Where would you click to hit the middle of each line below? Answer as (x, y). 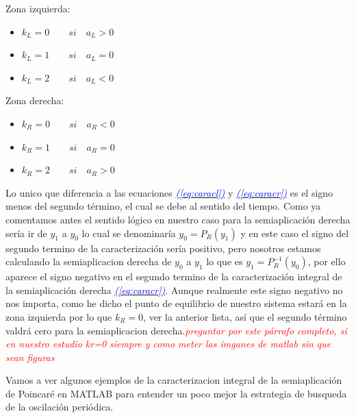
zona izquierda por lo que (59, 316)
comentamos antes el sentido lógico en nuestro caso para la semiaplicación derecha (178, 219)
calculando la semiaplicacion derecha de (89, 261)
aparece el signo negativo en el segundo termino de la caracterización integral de (174, 276)
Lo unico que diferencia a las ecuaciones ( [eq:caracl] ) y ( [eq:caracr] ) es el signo (169, 192)
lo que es (225, 261)
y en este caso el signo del (295, 233)
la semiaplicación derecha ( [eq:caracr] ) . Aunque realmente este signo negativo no (174, 290)
